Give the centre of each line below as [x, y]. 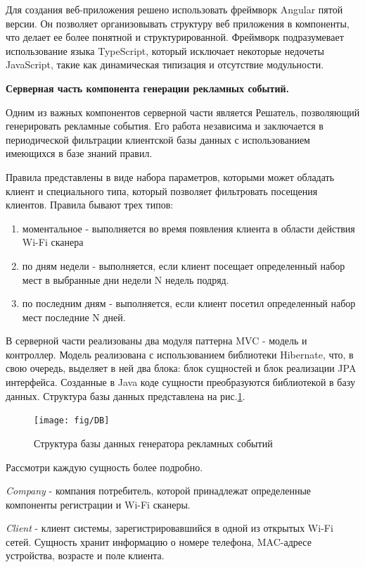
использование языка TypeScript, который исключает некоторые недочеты [165, 50]
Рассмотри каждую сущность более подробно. [104, 467]
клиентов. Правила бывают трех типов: [90, 205]
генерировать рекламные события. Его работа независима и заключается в [165, 126]
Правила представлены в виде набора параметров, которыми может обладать [170, 176]
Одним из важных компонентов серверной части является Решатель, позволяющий [183, 112]
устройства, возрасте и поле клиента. [85, 555]
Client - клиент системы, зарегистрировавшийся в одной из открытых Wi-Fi [169, 528]
